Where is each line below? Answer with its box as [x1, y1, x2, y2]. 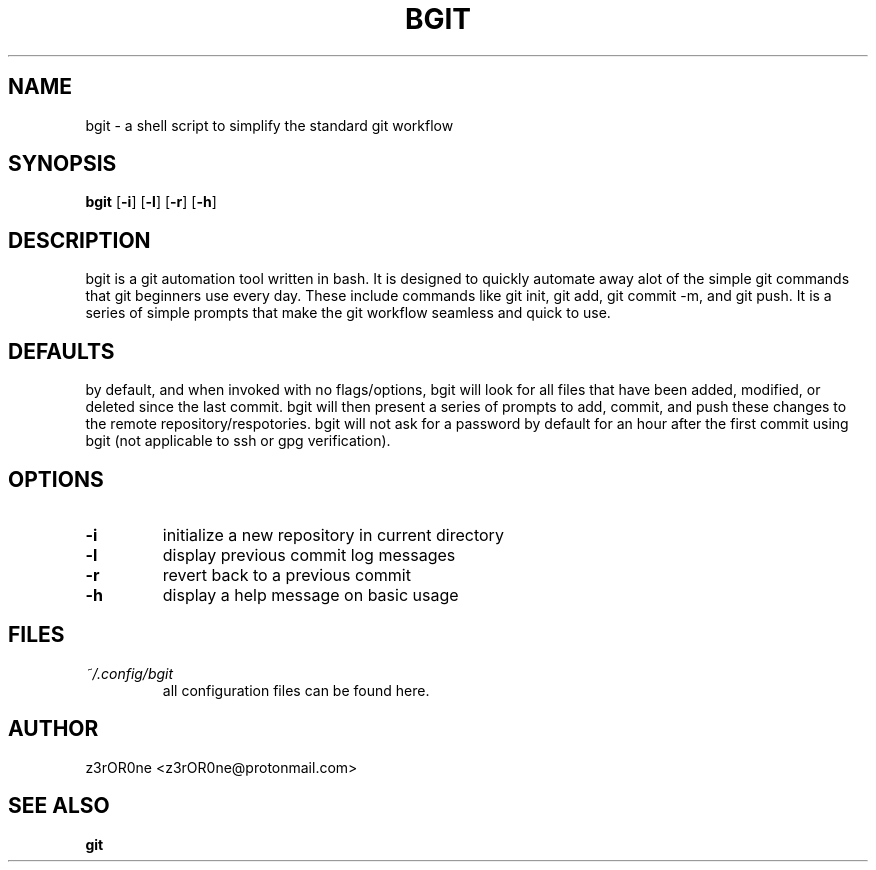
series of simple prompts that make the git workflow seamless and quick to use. [85, 304, 611, 322]
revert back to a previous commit [162, 564, 411, 585]
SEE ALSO [8, 793, 110, 819]
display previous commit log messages [162, 544, 456, 565]
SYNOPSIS [8, 151, 117, 177]
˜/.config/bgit [85, 664, 174, 682]
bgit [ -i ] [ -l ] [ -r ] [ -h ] [85, 193, 217, 211]
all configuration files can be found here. [162, 681, 430, 699]
